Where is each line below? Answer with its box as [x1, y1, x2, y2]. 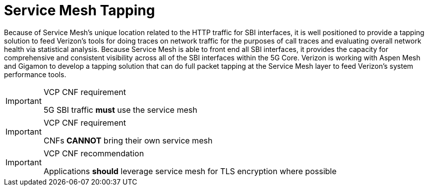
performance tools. [4, 70, 66, 79]
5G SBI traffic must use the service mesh [43, 104, 197, 115]
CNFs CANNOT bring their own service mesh [43, 135, 213, 145]
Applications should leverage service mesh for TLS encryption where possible [43, 166, 337, 176]
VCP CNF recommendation [43, 148, 144, 158]
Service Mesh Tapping [4, 2, 155, 19]
